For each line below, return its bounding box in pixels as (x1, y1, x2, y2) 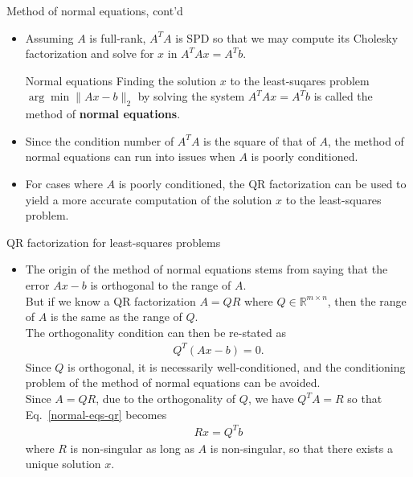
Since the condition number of (25, 132, 174, 149)
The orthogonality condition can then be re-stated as (25, 323, 286, 340)
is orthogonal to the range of (90, 276, 231, 293)
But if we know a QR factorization (25, 292, 196, 309)
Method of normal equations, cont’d (6, 2, 183, 19)
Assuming (25, 29, 74, 46)
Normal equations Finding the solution (25, 72, 217, 88)
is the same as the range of (50, 308, 182, 325)
